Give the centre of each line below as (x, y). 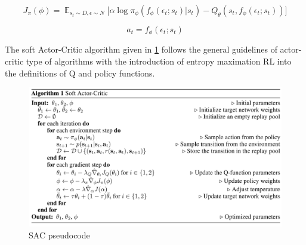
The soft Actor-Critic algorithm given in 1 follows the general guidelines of (141, 49)
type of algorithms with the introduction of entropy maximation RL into (159, 61)
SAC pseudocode (59, 235)
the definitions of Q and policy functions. (80, 73)
